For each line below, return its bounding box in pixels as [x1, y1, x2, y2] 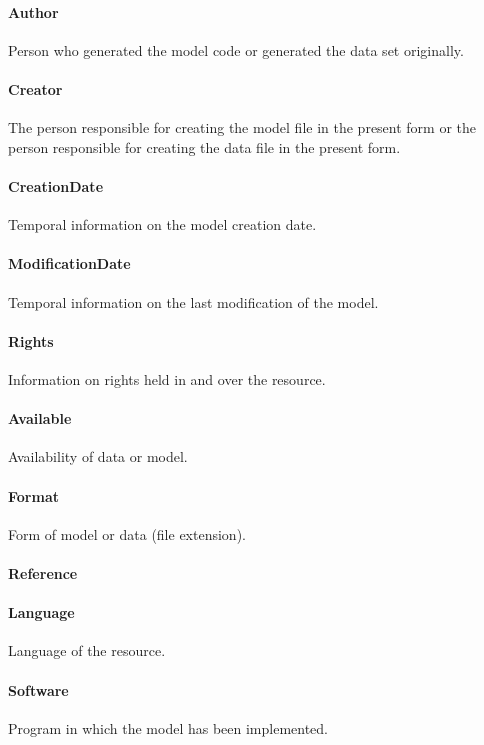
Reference [8, 562, 78, 583]
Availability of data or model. [8, 446, 188, 467]
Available [8, 408, 72, 429]
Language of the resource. [8, 640, 166, 661]
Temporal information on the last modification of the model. [8, 291, 379, 312]
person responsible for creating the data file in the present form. [8, 136, 401, 157]
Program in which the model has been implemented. [8, 717, 329, 738]
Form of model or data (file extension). [8, 523, 246, 544]
